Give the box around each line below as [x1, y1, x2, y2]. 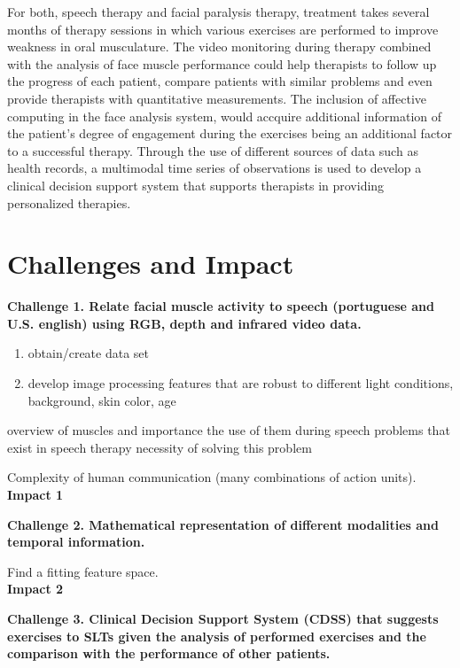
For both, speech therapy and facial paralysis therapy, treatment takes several [7, 3, 430, 20]
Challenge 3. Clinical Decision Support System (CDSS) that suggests [7, 609, 439, 627]
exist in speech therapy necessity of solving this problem [7, 438, 312, 456]
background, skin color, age [27, 391, 176, 409]
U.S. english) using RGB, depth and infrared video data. [7, 314, 362, 332]
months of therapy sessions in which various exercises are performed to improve [7, 19, 439, 38]
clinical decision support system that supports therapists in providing [7, 175, 385, 194]
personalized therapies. [7, 193, 131, 212]
